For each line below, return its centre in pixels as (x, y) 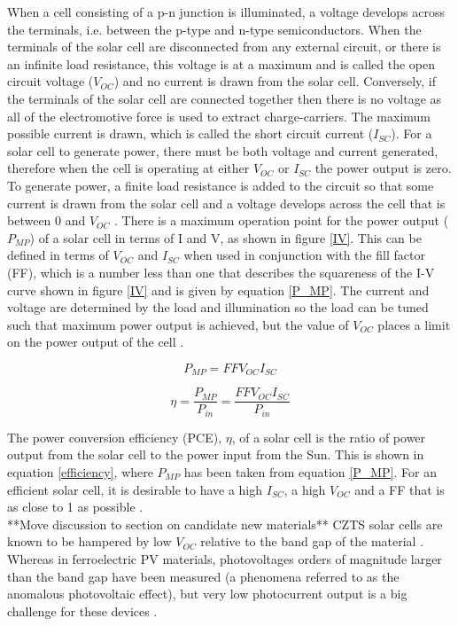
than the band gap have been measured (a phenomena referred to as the (203, 576)
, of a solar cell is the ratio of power (329, 437)
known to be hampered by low (89, 541)
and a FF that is (400, 489)
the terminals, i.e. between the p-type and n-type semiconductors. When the (214, 29)
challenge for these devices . (82, 610)
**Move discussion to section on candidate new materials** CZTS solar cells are (225, 524)
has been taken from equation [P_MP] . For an (310, 472)
